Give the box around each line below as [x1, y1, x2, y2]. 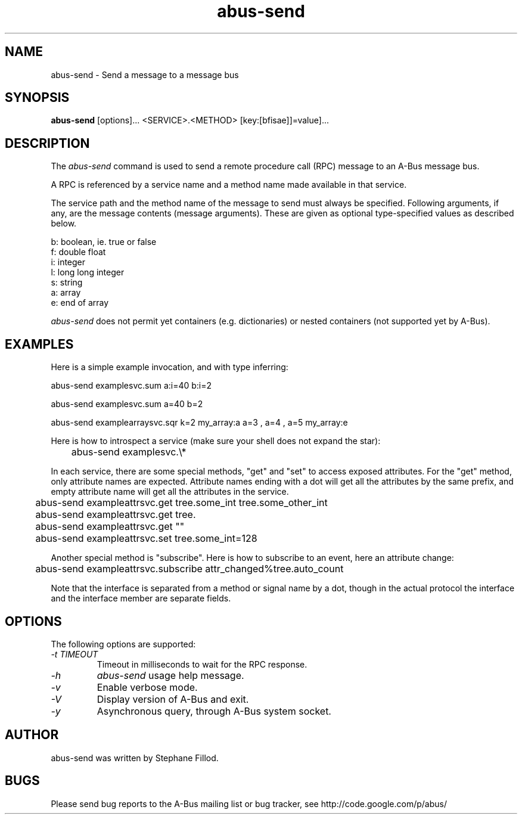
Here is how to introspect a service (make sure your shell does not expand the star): [51, 436, 381, 446]
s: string [51, 277, 83, 288]
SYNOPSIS [5, 90, 70, 106]
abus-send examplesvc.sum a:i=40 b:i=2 [51, 380, 212, 391]
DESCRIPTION [5, 135, 90, 151]
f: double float [51, 247, 106, 258]
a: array [51, 287, 81, 298]
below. [51, 218, 77, 229]
